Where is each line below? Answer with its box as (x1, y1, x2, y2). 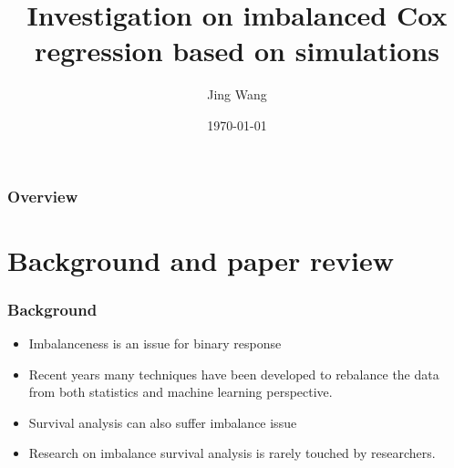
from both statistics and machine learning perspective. (28, 382, 333, 401)
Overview (7, 184, 78, 207)
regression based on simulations (35, 32, 439, 69)
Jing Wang (207, 85, 267, 104)
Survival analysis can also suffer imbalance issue (28, 412, 297, 432)
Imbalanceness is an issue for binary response (28, 334, 282, 353)
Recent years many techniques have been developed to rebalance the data (28, 364, 439, 383)
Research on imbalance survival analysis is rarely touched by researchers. (28, 443, 436, 463)
